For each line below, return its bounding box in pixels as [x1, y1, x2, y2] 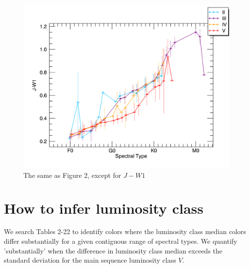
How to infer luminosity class [4, 198, 204, 218]
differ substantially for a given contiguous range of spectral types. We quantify [4, 236, 237, 246]
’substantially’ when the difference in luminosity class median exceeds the [4, 245, 223, 255]
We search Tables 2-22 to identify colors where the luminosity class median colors [4, 226, 246, 236]
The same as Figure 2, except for [23, 170, 121, 180]
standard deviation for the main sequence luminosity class [4, 255, 176, 265]
